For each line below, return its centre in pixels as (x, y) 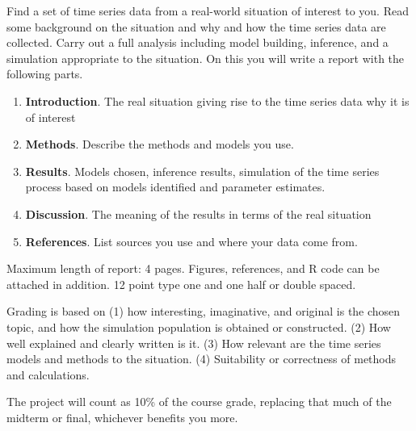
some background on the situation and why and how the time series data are (196, 26)
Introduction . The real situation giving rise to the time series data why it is (217, 100)
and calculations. (48, 374)
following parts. (45, 74)
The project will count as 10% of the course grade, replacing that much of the (199, 402)
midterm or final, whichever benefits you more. (122, 417)
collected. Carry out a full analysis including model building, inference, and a (197, 42)
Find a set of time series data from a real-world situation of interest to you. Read (208, 10)
